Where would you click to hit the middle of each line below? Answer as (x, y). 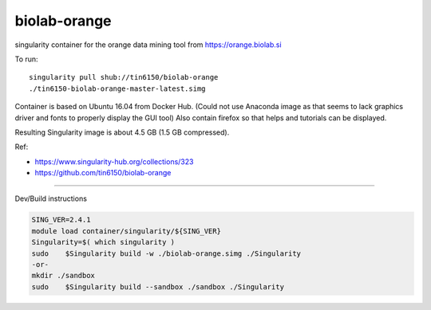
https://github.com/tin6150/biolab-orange (103, 173)
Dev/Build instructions (51, 198)
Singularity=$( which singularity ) (103, 242)
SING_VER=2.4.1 (61, 220)
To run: (27, 59)
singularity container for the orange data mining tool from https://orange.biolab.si (148, 45)
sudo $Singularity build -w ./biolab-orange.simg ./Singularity (166, 253)
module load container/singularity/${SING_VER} (126, 231)
